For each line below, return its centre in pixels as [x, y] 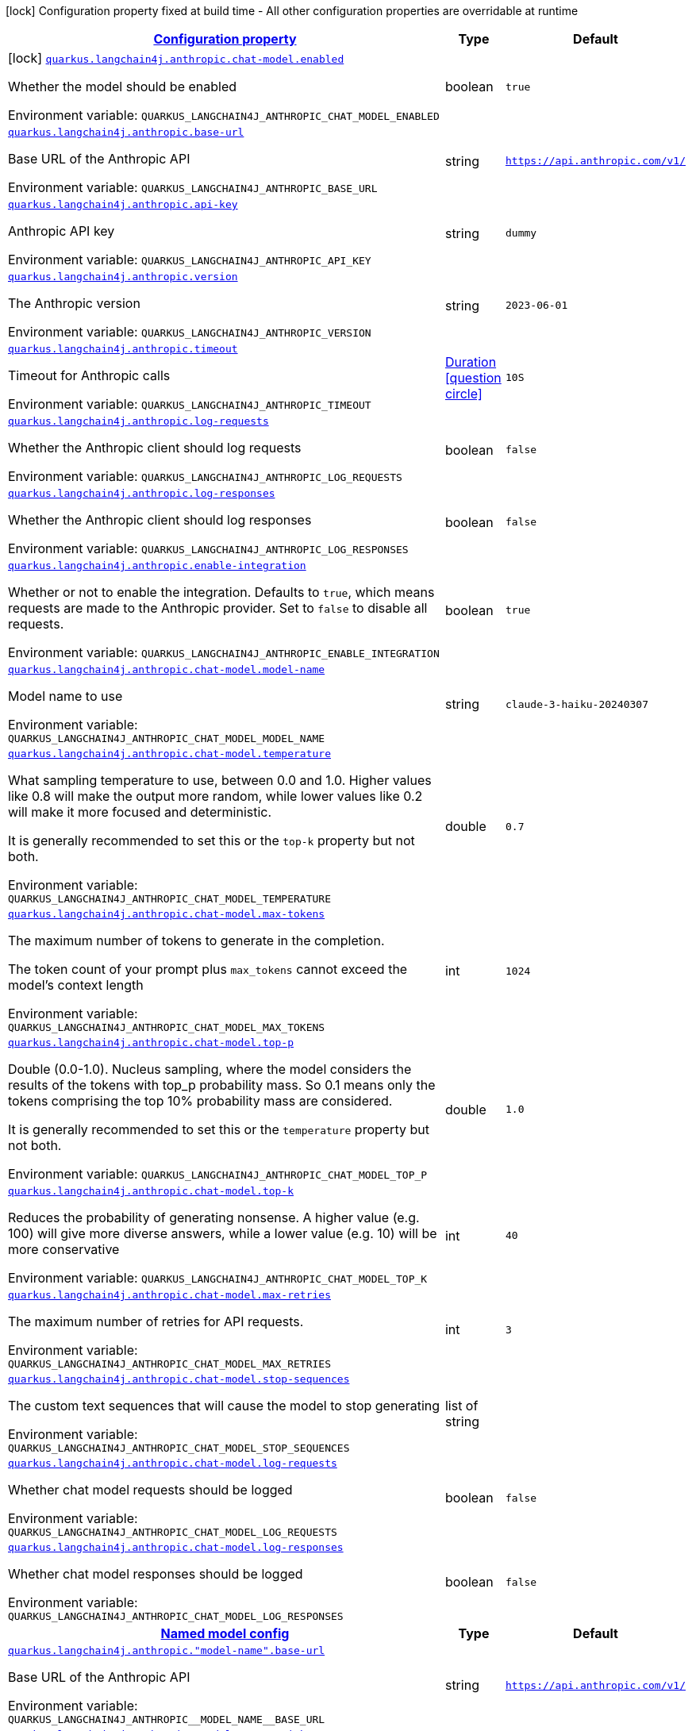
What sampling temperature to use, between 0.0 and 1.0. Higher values [220, 780]
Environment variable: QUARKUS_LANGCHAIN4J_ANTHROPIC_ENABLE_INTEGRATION [224, 652]
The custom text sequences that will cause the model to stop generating [224, 1406]
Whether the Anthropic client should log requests [155, 448]
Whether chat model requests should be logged [150, 1490]
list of [461, 1406]
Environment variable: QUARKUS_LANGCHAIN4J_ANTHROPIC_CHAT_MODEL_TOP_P [218, 1174]
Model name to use [65, 696]
